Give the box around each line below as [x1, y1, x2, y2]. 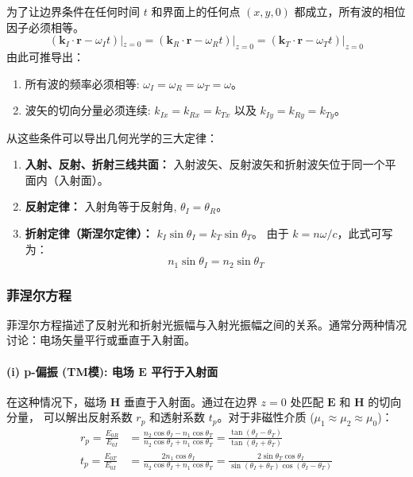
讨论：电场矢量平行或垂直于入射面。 [6, 332, 195, 348]
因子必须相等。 [6, 18, 84, 35]
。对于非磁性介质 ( [217, 409, 315, 425]
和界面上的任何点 [151, 3, 241, 19]
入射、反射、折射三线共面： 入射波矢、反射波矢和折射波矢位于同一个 [25, 156, 385, 173]
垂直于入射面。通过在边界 [123, 393, 257, 409]
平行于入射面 [151, 363, 218, 379]
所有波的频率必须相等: [25, 75, 140, 91]
